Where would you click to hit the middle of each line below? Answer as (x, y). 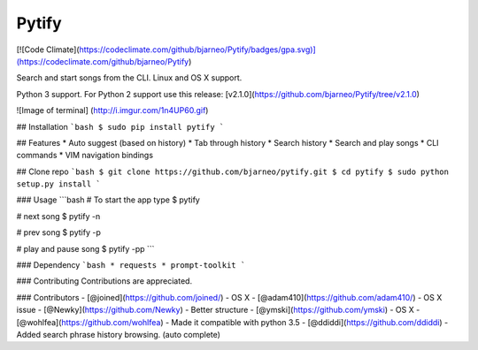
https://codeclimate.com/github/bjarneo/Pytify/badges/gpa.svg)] (197, 49)
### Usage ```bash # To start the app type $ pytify (108, 200)
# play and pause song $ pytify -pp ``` (85, 248)
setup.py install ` (58, 184)
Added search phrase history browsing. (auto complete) (119, 334)
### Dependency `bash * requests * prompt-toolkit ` (131, 265)
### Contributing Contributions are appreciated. (104, 281)
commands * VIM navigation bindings (85, 156)
